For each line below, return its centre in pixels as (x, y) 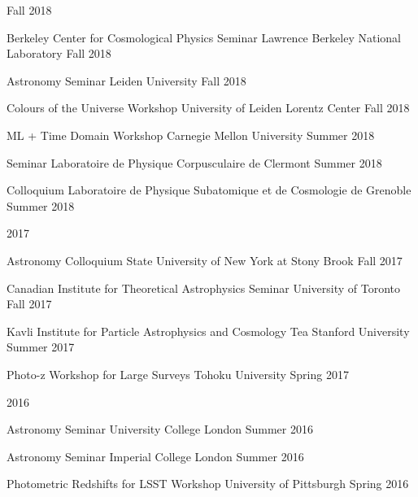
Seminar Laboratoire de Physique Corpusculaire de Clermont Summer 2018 (194, 162)
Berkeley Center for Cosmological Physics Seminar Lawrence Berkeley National (204, 37)
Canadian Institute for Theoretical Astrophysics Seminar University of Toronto (204, 288)
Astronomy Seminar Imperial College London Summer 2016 (155, 456)
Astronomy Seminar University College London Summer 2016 (160, 429)
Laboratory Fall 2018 (59, 53)
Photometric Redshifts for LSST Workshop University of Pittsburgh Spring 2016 (208, 484)
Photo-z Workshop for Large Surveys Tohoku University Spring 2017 (178, 374)
